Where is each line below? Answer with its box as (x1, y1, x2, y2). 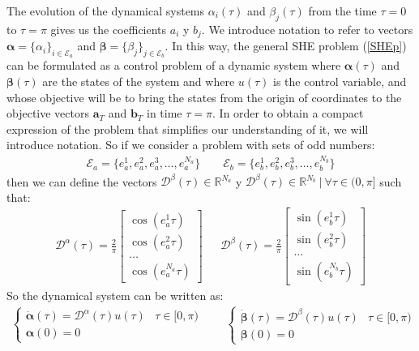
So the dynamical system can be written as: (6, 286, 224, 303)
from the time (308, 2, 377, 19)
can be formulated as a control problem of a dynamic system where (6, 57, 341, 74)
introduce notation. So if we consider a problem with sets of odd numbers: (6, 136, 375, 153)
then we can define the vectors (6, 173, 157, 190)
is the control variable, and (273, 73, 407, 90)
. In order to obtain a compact (212, 105, 364, 122)
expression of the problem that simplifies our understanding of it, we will (6, 120, 369, 137)
